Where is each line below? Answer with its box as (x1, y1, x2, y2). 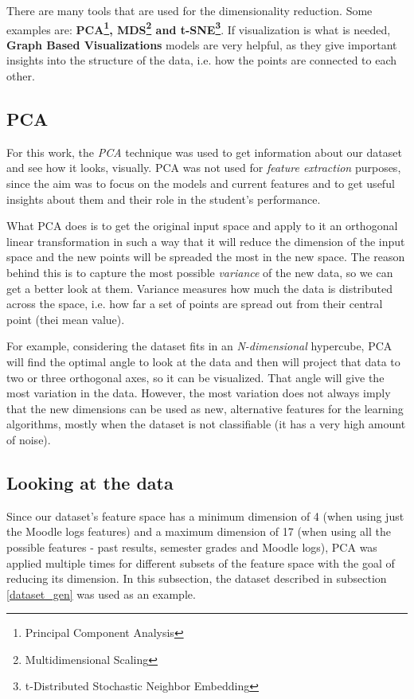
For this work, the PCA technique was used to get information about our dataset (6, 143, 402, 160)
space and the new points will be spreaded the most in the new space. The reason (6, 248, 405, 265)
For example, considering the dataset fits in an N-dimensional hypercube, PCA (6, 338, 393, 354)
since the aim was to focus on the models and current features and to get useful (6, 175, 395, 192)
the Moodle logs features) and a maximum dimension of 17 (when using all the (6, 523, 391, 540)
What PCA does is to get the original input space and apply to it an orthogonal (6, 217, 398, 234)
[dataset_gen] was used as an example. (6, 585, 196, 602)
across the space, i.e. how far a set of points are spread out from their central (6, 295, 383, 312)
